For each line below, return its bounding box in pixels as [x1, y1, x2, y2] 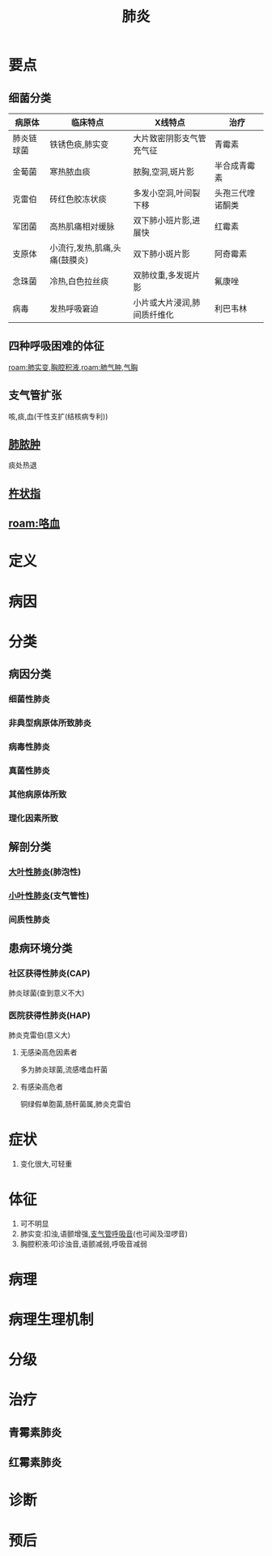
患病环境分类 [8, 942, 73, 956]
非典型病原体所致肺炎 [8, 717, 91, 729]
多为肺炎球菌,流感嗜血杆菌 [19, 1064, 108, 1074]
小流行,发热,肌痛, [49, 243, 113, 253]
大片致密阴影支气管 [133, 133, 206, 144]
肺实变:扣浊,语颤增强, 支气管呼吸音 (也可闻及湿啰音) [19, 1228, 189, 1238]
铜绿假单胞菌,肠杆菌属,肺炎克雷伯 [19, 1098, 131, 1108]
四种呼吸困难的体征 [8, 339, 104, 353]
